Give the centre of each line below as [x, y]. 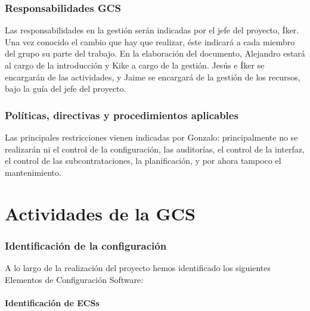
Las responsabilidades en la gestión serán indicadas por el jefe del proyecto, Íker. [152, 30]
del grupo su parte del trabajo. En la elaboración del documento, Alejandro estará [155, 53]
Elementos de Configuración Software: [74, 279]
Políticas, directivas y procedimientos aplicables [122, 115]
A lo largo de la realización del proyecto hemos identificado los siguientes [138, 267]
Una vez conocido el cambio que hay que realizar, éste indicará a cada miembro [150, 41]
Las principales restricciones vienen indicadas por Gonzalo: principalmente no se [151, 137]
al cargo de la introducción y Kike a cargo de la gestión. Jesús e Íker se [135, 65]
